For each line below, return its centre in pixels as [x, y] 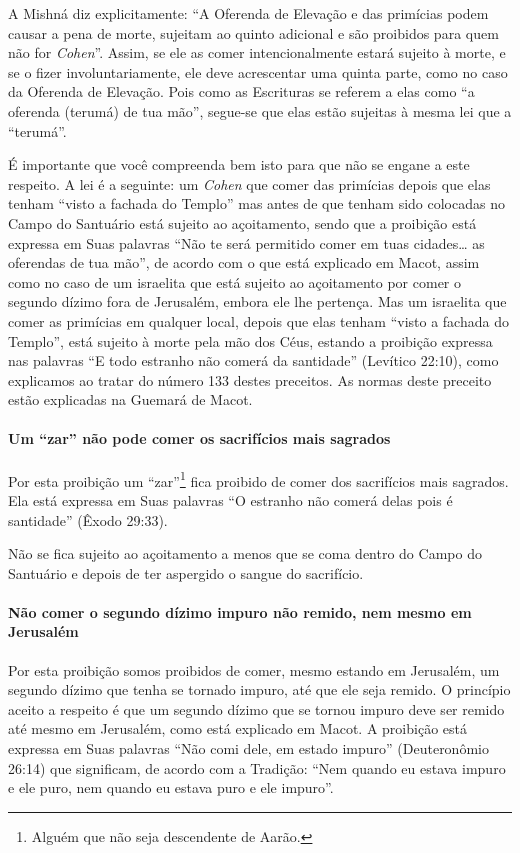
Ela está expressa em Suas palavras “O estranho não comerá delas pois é [230, 499]
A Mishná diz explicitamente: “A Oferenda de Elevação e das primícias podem [248, 13]
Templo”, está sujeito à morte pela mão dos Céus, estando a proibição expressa [250, 340]
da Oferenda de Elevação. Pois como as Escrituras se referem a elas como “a [241, 91]
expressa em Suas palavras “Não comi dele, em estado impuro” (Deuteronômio [248, 748]
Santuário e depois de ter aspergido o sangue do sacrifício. [186, 572]
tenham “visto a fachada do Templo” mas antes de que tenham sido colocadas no [256, 203]
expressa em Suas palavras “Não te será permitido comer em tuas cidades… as [246, 242]
